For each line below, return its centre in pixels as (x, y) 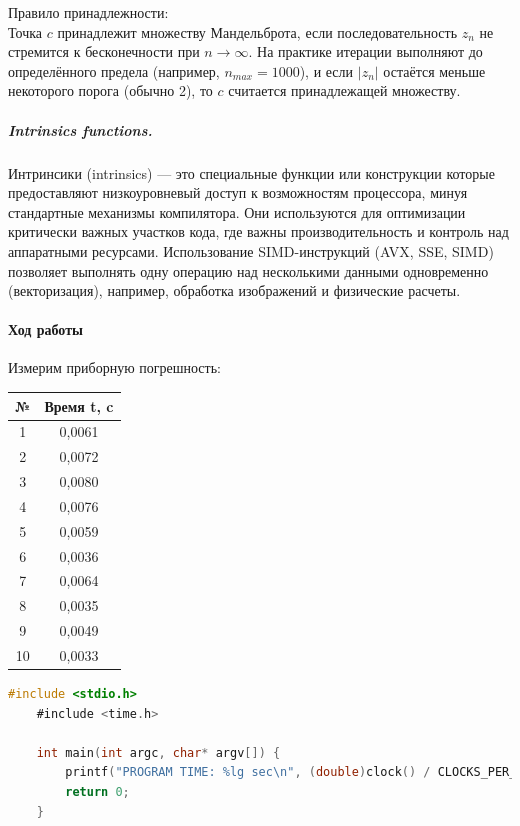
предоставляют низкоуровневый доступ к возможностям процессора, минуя (238, 192)
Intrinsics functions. (80, 129)
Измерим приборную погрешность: (114, 367)
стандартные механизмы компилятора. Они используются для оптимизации (237, 211)
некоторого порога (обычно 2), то (110, 90)
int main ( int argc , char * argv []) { (158, 752)
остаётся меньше (434, 70)
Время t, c (79, 405)
